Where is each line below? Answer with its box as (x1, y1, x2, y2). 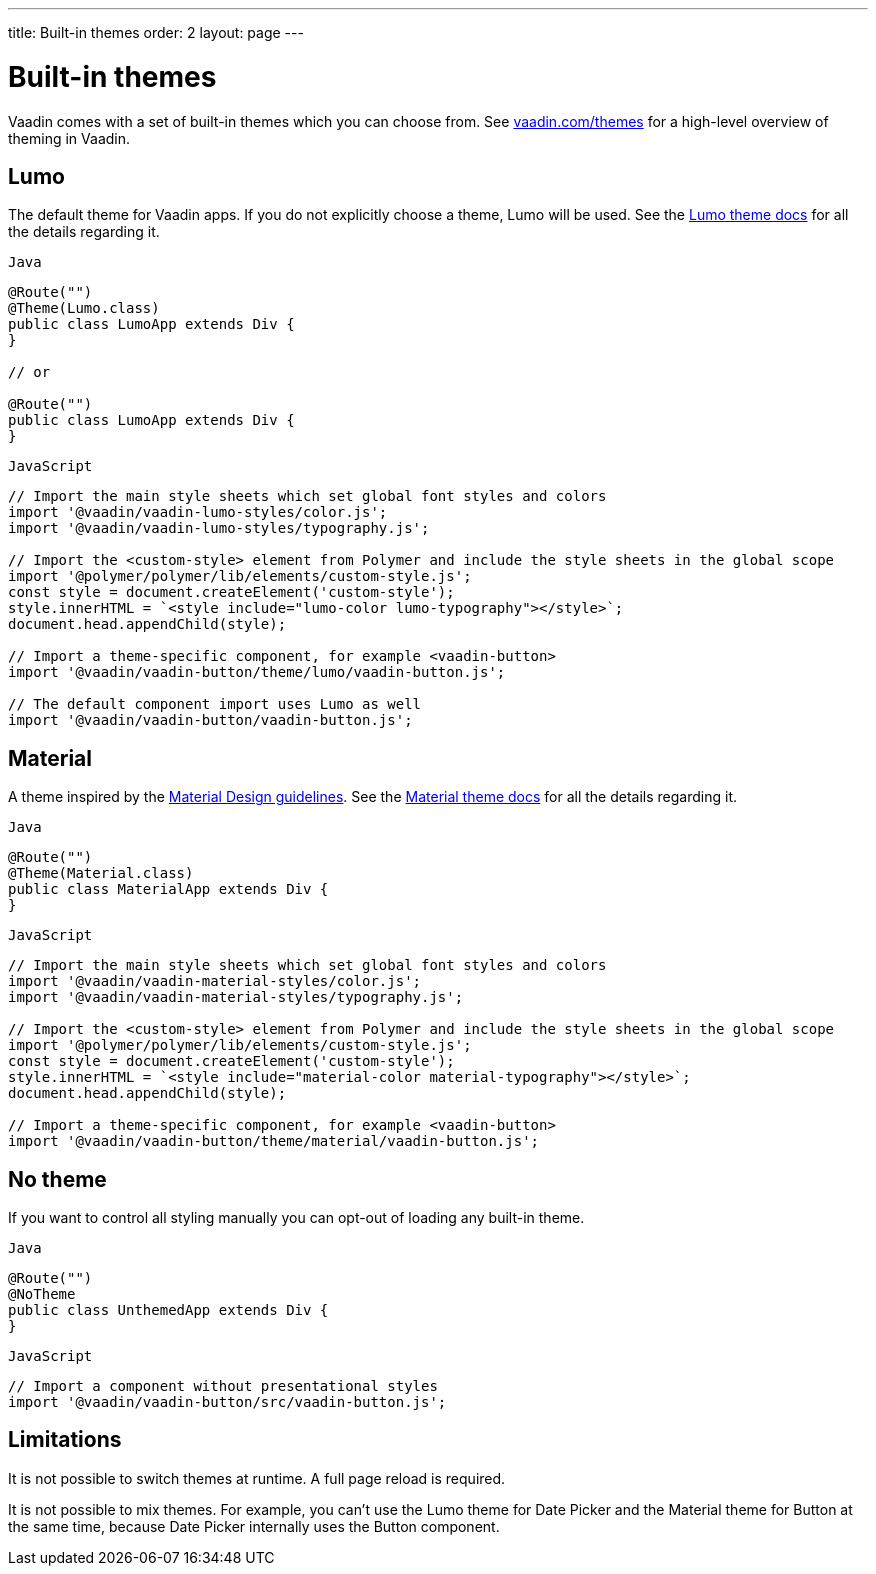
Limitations (8, 1427, 122, 1453)
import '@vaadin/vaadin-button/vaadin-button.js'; (8, 712, 413, 729)
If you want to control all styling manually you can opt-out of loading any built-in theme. (8, 1209, 585, 1227)
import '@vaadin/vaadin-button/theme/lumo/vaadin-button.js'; (8, 664, 506, 681)
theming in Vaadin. (8, 129, 131, 147)
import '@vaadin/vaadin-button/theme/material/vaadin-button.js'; (8, 1133, 540, 1150)
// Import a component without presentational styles (8, 1378, 438, 1395)
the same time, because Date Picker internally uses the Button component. (8, 1517, 500, 1535)
